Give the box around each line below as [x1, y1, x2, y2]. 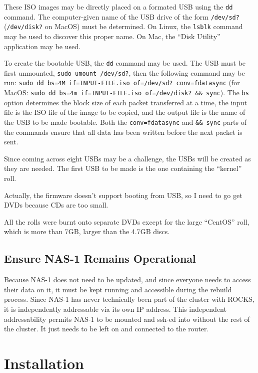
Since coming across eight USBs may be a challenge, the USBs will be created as [4, 153, 251, 163]
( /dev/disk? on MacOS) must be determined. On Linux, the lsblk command [4, 21, 243, 32]
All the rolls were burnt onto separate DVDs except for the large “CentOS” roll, [4, 216, 249, 227]
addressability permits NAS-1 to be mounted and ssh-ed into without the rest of [4, 313, 250, 324]
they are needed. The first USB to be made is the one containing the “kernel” [4, 163, 242, 173]
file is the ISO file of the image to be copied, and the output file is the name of [4, 107, 245, 117]
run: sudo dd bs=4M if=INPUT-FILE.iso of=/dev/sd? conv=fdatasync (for [4, 77, 240, 88]
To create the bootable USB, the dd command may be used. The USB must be [4, 58, 246, 68]
